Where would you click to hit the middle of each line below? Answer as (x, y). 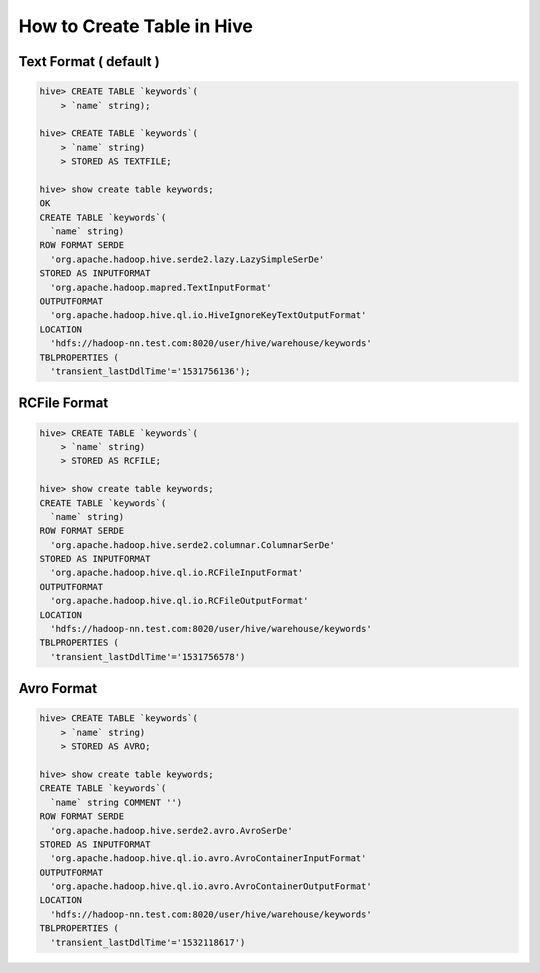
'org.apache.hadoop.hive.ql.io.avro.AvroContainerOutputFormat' (211, 886)
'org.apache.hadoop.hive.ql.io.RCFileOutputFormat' (179, 601)
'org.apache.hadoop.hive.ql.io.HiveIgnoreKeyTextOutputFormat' (208, 315)
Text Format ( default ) (89, 61)
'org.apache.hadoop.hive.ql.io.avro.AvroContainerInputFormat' (208, 858)
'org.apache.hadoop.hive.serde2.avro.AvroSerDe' (172, 830)
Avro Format (58, 688)
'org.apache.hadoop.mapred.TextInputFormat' (161, 287)
